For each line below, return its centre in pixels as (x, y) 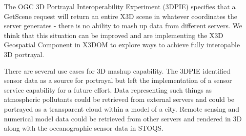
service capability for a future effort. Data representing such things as (108, 89)
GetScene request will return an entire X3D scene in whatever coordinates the (121, 16)
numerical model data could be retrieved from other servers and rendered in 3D (123, 118)
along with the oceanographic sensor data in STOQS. (84, 128)
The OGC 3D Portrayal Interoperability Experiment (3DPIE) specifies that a (120, 6)
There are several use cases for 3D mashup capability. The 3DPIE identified (117, 70)
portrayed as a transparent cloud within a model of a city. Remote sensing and (122, 108)
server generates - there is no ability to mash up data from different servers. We (123, 26)
